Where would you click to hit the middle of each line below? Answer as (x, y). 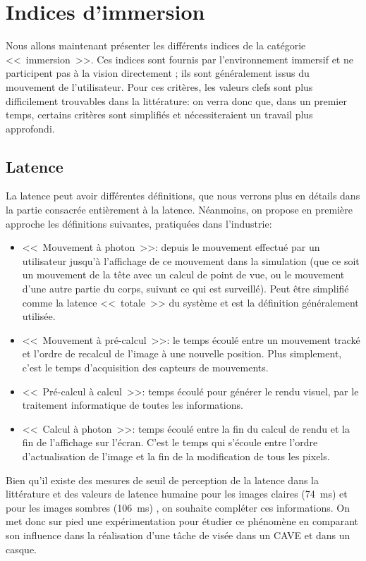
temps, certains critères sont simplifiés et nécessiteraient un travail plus (159, 115)
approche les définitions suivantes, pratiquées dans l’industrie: (139, 223)
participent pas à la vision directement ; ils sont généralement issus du (158, 73)
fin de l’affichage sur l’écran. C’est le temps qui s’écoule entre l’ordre (170, 442)
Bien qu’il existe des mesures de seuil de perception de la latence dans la (163, 480)
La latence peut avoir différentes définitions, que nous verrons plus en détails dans (183, 196)
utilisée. (39, 316)
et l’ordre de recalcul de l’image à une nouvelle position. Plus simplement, (182, 353)
